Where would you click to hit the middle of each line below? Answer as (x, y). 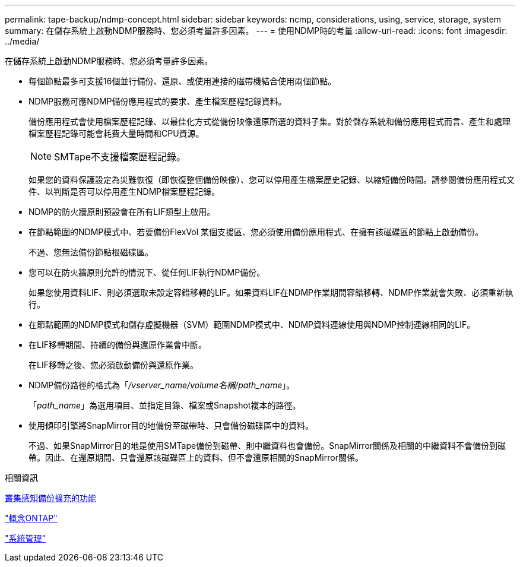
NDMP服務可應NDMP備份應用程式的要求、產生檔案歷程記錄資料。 (158, 101)
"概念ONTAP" (31, 518)
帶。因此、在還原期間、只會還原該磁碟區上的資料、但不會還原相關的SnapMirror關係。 (196, 457)
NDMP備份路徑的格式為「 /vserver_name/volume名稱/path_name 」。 (162, 385)
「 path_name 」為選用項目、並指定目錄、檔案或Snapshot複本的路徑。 (165, 405)
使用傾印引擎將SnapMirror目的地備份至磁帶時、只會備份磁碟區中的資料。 (171, 425)
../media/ (22, 41)
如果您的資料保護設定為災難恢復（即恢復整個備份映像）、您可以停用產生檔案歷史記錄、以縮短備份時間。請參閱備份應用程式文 (272, 180)
